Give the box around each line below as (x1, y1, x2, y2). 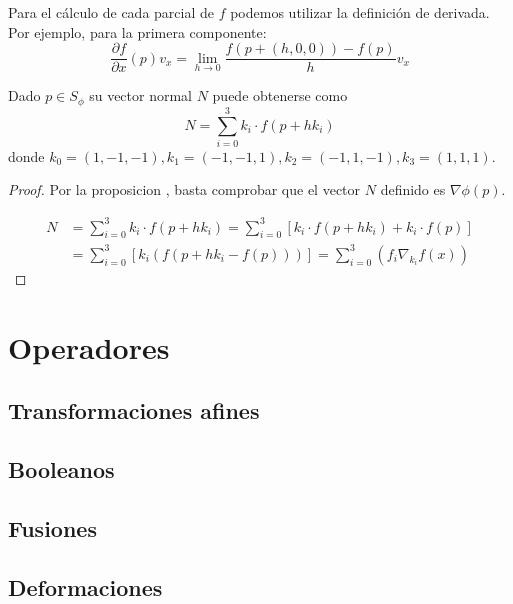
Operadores (8, 326, 170, 367)
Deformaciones (8, 571, 163, 602)
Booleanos (8, 454, 115, 485)
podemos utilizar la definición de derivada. (230, 2, 490, 22)
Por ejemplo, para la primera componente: (8, 21, 267, 42)
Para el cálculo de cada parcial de (8, 2, 214, 22)
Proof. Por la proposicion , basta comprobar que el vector (8, 179, 361, 200)
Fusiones (8, 512, 97, 543)
